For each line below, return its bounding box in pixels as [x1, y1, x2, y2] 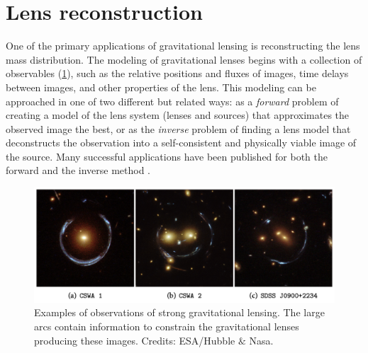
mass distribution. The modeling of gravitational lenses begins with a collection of [6, 52, 362, 66]
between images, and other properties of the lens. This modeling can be [6, 79, 316, 94]
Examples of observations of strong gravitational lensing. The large [34, 305, 325, 320]
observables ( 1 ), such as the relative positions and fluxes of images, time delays [6, 66, 349, 81]
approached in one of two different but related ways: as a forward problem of [6, 93, 339, 108]
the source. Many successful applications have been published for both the [6, 149, 328, 163]
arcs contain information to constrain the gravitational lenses [34, 318, 299, 333]
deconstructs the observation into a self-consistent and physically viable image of [6, 135, 357, 150]
